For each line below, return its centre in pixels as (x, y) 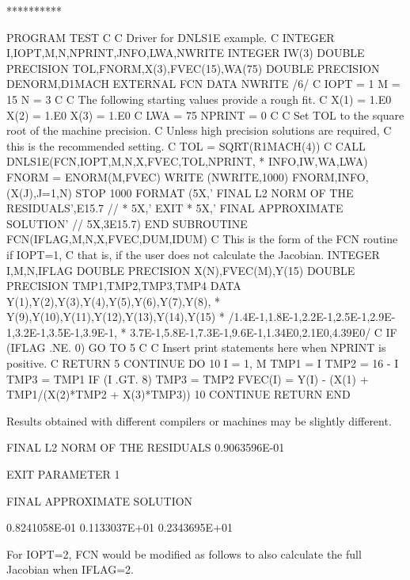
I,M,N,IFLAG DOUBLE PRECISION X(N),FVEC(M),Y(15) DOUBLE (181, 270)
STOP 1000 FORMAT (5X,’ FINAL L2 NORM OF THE (214, 192)
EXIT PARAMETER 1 (63, 474)
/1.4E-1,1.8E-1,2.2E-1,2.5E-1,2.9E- (312, 317)
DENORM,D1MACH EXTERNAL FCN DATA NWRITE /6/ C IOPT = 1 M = (203, 84)
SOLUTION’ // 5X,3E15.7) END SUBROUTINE (127, 223)
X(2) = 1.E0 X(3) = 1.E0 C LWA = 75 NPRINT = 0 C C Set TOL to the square (205, 114)
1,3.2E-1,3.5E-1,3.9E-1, (62, 332)
